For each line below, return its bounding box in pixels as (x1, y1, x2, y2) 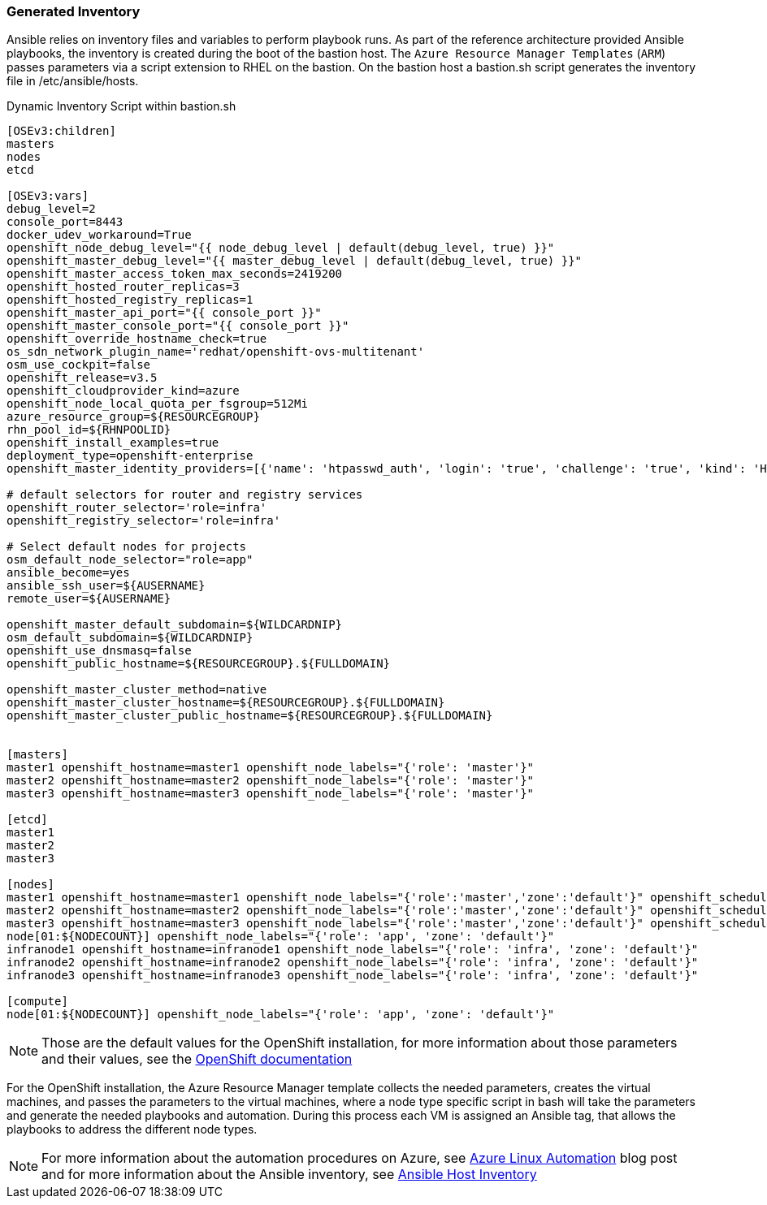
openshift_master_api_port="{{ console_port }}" (6, 306, 322, 320)
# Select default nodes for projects (6, 540, 247, 554)
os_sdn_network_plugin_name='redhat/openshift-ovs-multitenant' (6, 345, 425, 359)
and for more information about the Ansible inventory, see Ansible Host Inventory (41, 1166, 537, 1183)
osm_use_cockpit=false (6, 358, 151, 372)
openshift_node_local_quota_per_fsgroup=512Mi (6, 397, 308, 411)
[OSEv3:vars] (6, 189, 89, 203)
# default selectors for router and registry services (6, 488, 363, 502)
